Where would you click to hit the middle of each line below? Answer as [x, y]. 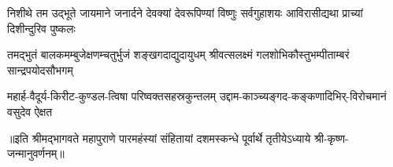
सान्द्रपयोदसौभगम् [40, 69]
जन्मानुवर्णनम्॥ [36, 153]
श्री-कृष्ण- [331, 138]
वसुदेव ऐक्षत [30, 111]
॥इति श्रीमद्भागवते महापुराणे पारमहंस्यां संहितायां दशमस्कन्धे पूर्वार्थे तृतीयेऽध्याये [159, 138]
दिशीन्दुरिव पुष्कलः [41, 28]
